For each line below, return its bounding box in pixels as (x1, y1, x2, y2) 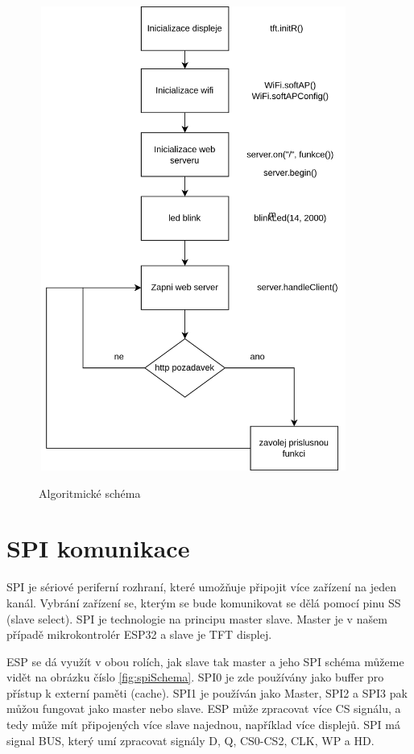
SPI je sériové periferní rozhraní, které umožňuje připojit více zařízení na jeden (6, 578, 397, 595)
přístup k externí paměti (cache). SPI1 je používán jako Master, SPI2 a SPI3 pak (6, 684, 408, 701)
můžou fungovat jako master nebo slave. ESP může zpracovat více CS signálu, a (6, 700, 401, 717)
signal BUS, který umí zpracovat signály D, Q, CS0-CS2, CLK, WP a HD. (6, 731, 375, 748)
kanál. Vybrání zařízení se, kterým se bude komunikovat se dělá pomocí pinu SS (6, 594, 401, 611)
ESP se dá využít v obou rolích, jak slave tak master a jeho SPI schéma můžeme (6, 652, 404, 669)
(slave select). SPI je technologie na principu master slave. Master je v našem (6, 610, 387, 627)
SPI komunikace (6, 532, 190, 565)
